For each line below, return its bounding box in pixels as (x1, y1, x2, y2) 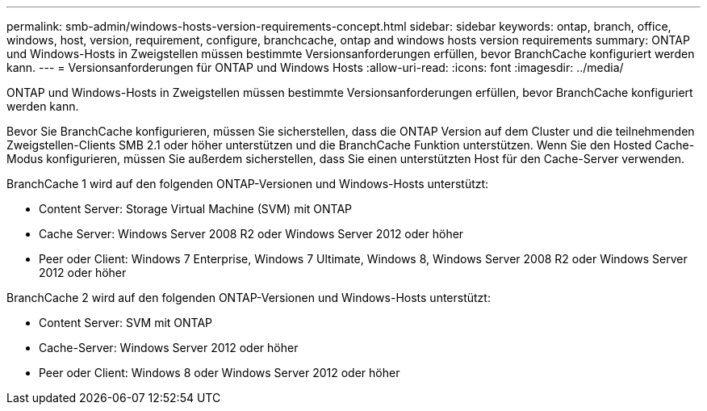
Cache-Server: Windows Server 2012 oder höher (39, 341, 299, 354)
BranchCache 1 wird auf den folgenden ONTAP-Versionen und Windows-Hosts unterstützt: (6, 177, 489, 191)
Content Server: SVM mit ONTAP (39, 316, 213, 329)
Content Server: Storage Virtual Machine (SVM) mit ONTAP (39, 202, 353, 216)
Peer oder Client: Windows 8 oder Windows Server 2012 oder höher (39, 366, 400, 380)
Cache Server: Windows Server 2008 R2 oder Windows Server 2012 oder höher (39, 227, 464, 241)
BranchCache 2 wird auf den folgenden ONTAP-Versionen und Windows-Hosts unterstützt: (6, 291, 491, 304)
